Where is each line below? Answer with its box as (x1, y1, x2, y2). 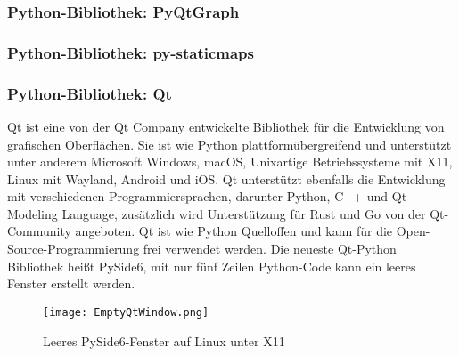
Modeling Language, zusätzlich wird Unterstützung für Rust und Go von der (7, 204, 426, 222)
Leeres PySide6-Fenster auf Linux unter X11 (43, 331, 285, 350)
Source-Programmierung (7, 239, 140, 258)
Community (7, 222, 71, 240)
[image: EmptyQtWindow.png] (43, 305, 209, 319)
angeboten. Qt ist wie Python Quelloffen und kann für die (75, 222, 393, 240)
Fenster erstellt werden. (7, 274, 135, 293)
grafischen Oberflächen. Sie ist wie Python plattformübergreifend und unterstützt (7, 134, 452, 153)
